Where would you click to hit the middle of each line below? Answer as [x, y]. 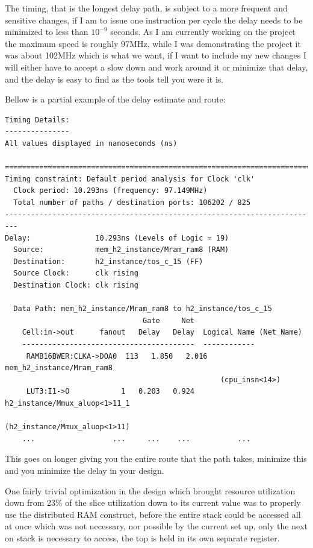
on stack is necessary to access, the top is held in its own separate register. [142, 537]
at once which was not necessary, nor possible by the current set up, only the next [156, 526]
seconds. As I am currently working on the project [203, 32]
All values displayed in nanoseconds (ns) [91, 143]
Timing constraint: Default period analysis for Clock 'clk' [130, 179]
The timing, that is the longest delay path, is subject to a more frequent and [146, 8]
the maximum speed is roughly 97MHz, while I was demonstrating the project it [153, 43]
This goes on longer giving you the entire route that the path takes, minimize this [156, 458]
